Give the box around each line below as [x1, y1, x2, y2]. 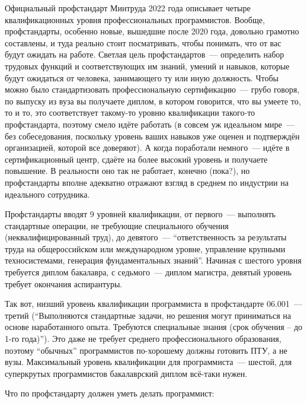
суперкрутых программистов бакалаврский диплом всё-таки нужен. [5, 367, 248, 379]
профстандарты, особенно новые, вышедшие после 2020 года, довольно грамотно [5, 25, 299, 37]
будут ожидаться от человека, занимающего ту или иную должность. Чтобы [5, 71, 279, 84]
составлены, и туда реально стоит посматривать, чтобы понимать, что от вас [5, 36, 282, 49]
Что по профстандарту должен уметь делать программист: [5, 387, 215, 399]
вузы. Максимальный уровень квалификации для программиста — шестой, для [5, 356, 292, 368]
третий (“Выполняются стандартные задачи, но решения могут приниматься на [5, 309, 291, 321]
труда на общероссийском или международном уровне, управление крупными [5, 242, 286, 255]
